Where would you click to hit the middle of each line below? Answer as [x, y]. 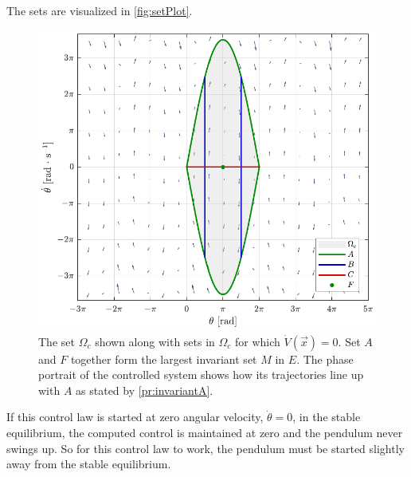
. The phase [325, 359]
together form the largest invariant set [164, 359]
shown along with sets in [155, 341]
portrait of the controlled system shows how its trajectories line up [201, 375]
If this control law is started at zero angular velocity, [135, 417]
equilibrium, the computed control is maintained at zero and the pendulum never [205, 432]
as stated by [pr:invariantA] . [145, 390]
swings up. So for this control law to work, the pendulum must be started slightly [205, 448]
